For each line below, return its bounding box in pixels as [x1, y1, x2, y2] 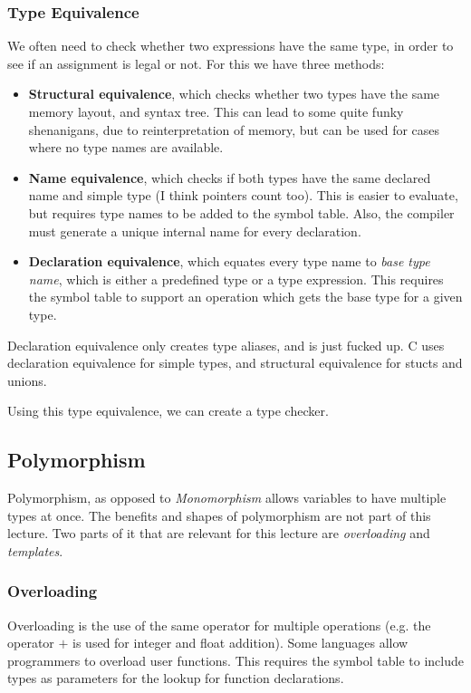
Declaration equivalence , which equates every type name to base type [28, 252, 430, 271]
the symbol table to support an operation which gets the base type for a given [28, 287, 463, 306]
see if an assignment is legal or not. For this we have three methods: [7, 53, 385, 72]
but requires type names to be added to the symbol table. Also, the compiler [28, 203, 455, 222]
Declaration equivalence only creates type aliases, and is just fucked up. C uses [7, 335, 445, 354]
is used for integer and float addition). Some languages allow [72, 633, 409, 652]
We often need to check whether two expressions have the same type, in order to [7, 36, 454, 55]
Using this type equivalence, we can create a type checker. [7, 401, 329, 420]
